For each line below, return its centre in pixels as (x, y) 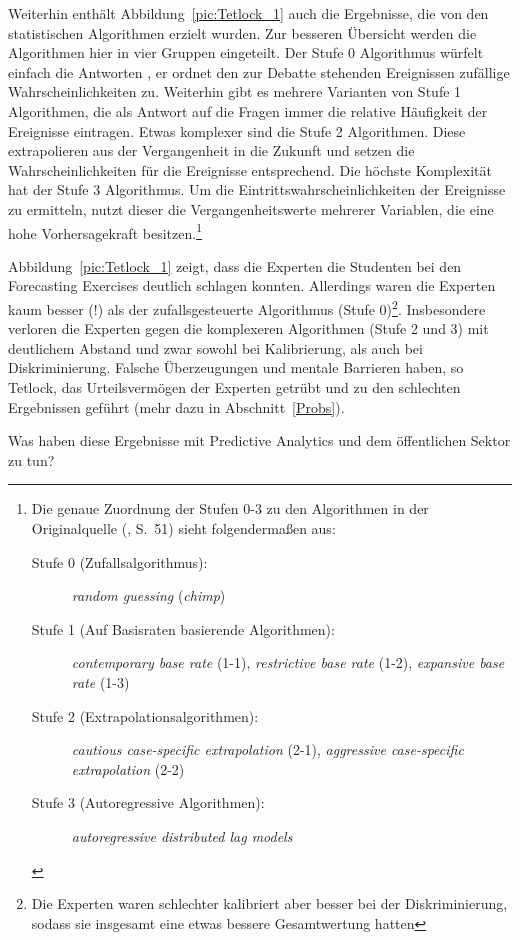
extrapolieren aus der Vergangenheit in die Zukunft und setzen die (211, 150)
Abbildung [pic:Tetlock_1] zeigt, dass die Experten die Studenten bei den (235, 265)
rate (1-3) (100, 681)
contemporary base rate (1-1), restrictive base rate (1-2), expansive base (288, 662)
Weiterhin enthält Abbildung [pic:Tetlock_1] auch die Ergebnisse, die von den (248, 13)
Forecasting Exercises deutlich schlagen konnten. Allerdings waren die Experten (252, 285)
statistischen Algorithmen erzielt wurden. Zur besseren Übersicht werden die (242, 32)
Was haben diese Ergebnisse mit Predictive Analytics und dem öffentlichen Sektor (259, 440)
